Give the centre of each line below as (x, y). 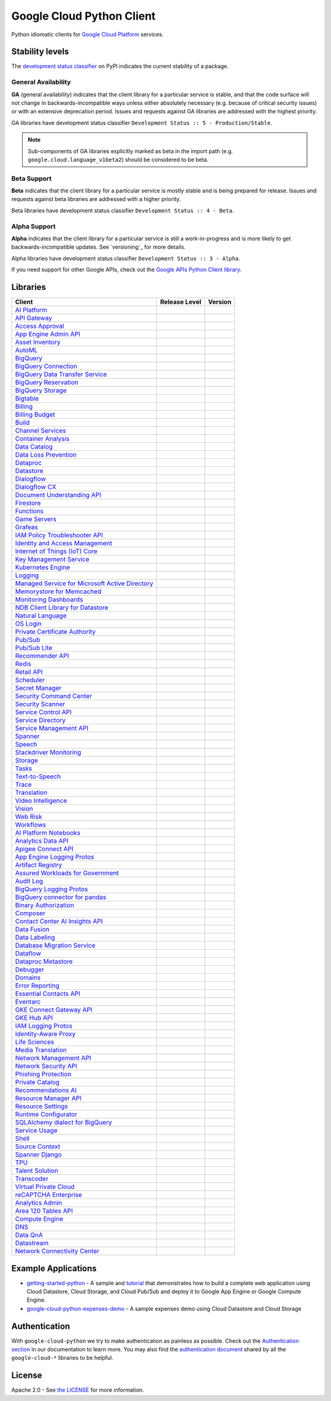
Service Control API (43, 712)
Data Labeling (35, 938)
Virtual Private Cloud (45, 1187)
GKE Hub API (34, 1018)
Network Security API (46, 1066)
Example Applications (54, 1268)
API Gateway (33, 318)
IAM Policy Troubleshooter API (59, 535)
